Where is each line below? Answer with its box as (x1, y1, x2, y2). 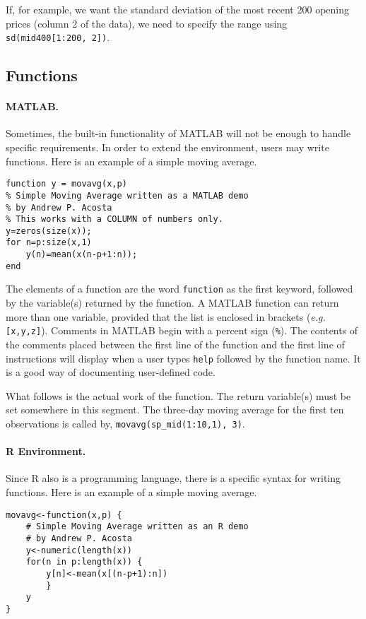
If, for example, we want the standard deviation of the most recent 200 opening (6, 2, 349, 16)
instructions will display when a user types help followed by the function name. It (6, 350, 361, 365)
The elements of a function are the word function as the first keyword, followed (6, 281, 353, 296)
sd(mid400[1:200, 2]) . (6, 30, 110, 45)
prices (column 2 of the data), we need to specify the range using (6, 16, 288, 30)
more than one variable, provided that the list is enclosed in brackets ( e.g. (6, 309, 326, 324)
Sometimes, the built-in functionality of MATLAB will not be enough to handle (6, 126, 351, 141)
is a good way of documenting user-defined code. (6, 365, 216, 379)
